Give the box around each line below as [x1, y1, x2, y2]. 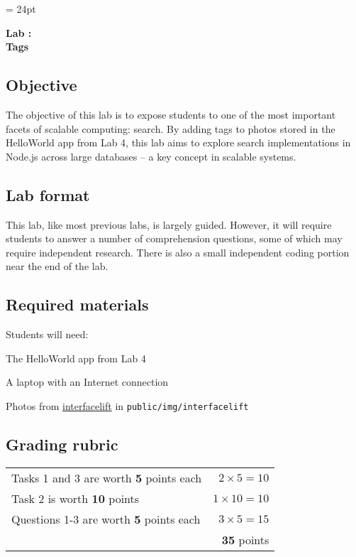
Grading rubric [6, 433, 118, 455]
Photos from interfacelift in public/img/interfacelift [6, 398, 249, 413]
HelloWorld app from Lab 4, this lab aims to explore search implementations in [6, 135, 351, 150]
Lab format [6, 183, 90, 205]
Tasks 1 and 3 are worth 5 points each [11, 469, 202, 486]
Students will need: [6, 327, 89, 342]
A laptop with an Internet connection [6, 374, 169, 389]
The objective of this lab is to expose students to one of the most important [6, 107, 336, 121]
